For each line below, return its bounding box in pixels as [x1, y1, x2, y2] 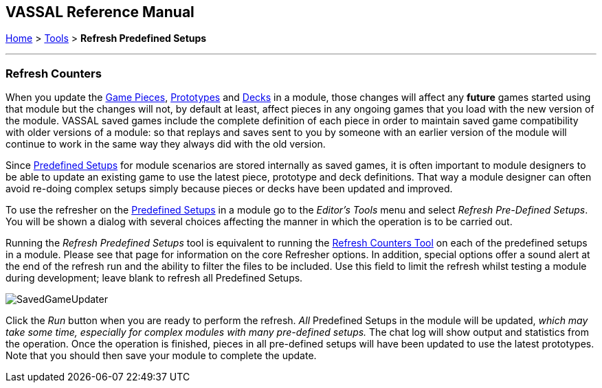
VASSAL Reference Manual [5, 3, 194, 21]
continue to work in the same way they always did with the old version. [5, 138, 326, 150]
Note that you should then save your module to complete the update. [5, 350, 317, 362]
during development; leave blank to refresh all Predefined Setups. [5, 272, 303, 284]
